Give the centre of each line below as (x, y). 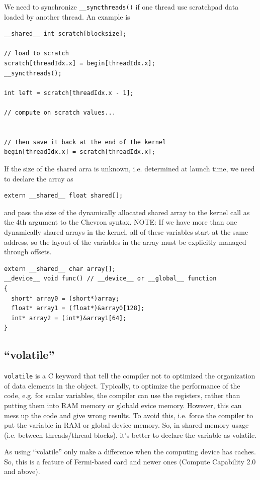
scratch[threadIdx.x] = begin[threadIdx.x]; (80, 64)
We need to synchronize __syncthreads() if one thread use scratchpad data (121, 7)
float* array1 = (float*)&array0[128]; (78, 308)
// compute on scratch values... (60, 113)
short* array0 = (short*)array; (65, 298)
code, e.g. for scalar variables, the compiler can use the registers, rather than (122, 395)
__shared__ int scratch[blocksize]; (65, 34)
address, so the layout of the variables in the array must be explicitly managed (125, 242)
